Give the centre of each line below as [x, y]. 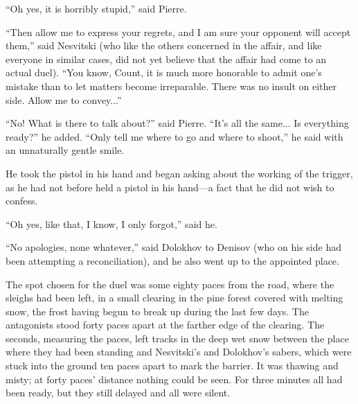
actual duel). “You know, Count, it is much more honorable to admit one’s [164, 72]
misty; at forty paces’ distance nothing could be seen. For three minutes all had [174, 379]
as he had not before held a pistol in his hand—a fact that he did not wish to [170, 187]
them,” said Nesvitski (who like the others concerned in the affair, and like [164, 45]
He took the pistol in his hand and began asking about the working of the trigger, [179, 173]
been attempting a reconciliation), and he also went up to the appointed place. [172, 260]
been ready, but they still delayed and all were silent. [118, 393]
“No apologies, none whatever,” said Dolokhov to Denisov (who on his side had [173, 247]
